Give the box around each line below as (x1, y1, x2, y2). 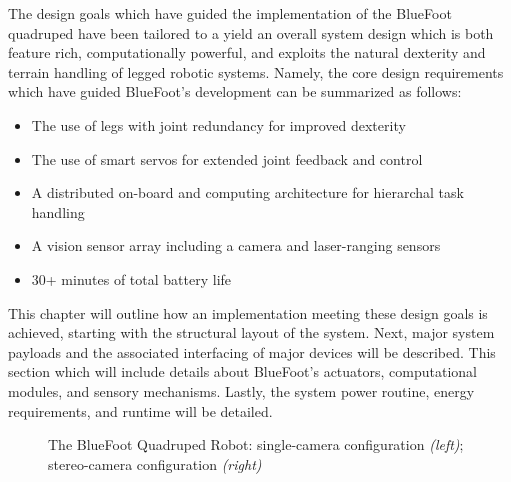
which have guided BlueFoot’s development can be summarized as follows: (8, 81, 462, 102)
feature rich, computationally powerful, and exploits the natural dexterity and (8, 42, 486, 63)
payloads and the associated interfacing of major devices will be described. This (8, 341, 496, 362)
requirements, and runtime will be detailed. (8, 400, 273, 421)
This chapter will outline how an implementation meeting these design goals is (8, 302, 488, 323)
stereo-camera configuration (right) (48, 453, 262, 474)
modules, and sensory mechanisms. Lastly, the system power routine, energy (8, 380, 475, 401)
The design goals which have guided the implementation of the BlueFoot (8, 3, 452, 23)
